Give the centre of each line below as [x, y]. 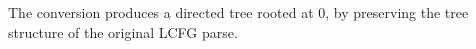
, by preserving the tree [397, 12]
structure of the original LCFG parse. [123, 31]
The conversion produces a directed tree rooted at [161, 12]
